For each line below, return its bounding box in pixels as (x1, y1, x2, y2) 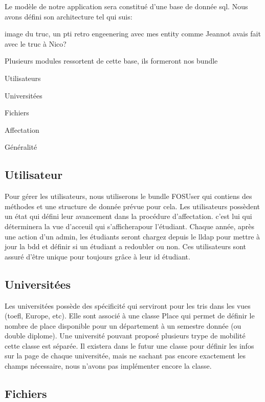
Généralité (5, 142, 37, 152)
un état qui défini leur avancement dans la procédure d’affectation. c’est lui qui (5, 211, 252, 222)
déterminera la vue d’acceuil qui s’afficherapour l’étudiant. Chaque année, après (5, 220, 255, 231)
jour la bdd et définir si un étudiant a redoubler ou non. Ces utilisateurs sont (5, 241, 246, 252)
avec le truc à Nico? (5, 38, 67, 49)
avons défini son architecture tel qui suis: (5, 11, 132, 22)
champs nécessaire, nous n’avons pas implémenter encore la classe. (5, 360, 212, 371)
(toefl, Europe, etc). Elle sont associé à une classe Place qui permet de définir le (5, 310, 255, 321)
